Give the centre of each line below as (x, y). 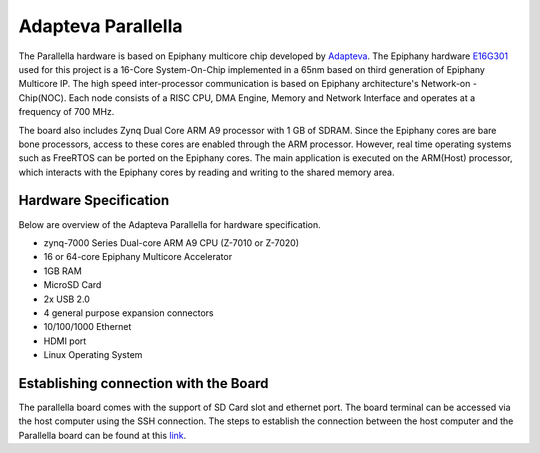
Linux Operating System (93, 355)
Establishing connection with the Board (143, 383)
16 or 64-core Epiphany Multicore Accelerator (138, 257)
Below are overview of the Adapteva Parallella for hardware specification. (170, 224)
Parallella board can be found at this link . (102, 435)
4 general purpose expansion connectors (128, 312)
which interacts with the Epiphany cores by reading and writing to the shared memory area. (206, 172)
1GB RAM (62, 271)
